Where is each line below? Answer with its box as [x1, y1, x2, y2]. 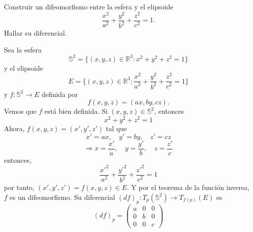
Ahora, [4, 123, 25, 134]
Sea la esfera [4, 44, 42, 54]
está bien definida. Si [44, 106, 108, 116]
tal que [106, 123, 127, 134]
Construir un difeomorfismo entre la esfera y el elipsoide [4, 1, 173, 11]
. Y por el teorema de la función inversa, [126, 182, 250, 192]
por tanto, [4, 182, 35, 192]
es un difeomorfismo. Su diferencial [9, 191, 115, 202]
